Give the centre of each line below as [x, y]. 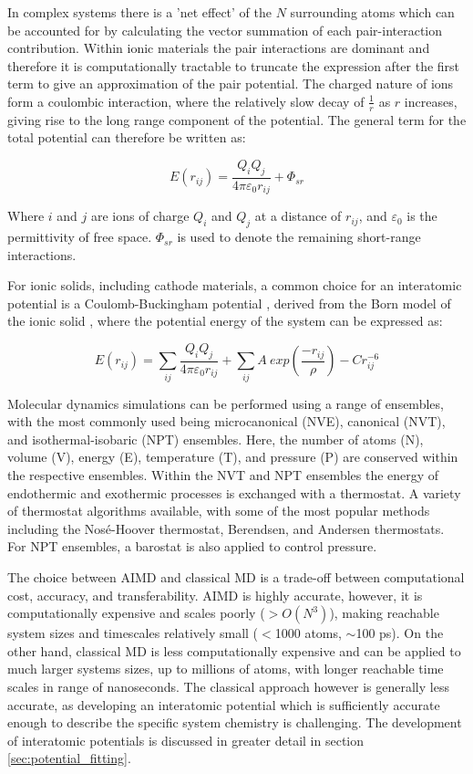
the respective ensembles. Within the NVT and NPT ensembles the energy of [223, 474]
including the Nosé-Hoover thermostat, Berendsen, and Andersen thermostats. [226, 528]
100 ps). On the [400, 633]
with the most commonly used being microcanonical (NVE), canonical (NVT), [226, 421]
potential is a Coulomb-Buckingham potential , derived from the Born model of [229, 303]
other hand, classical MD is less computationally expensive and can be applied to [234, 650]
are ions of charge [140, 216]
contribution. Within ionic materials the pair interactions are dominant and [219, 48]
